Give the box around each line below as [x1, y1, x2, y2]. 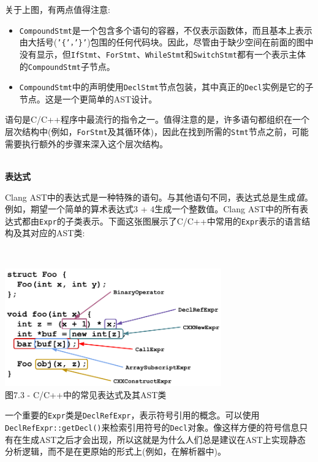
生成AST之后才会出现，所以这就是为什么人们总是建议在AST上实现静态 [21, 433, 306, 445]
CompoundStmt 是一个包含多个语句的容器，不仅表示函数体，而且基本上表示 [19, 23, 312, 36]
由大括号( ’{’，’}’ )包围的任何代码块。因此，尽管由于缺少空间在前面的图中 [19, 36, 314, 48]
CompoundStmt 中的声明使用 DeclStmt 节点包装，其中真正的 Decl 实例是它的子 [19, 80, 314, 93]
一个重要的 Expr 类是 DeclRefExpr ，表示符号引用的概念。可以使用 [5, 409, 260, 422]
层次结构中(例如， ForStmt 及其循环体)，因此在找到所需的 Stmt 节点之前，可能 [5, 125, 309, 138]
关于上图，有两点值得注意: [5, 3, 110, 15]
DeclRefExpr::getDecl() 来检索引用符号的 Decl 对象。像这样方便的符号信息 [5, 421, 300, 433]
